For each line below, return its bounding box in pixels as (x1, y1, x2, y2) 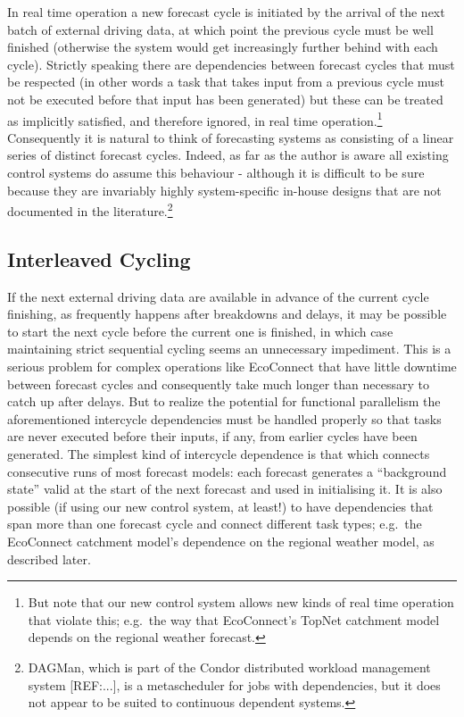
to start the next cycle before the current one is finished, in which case (7, 321, 394, 340)
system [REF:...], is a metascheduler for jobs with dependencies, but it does (28, 675, 441, 694)
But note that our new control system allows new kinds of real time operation (28, 593, 454, 612)
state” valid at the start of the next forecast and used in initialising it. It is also (7, 479, 443, 498)
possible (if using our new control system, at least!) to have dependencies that (7, 496, 434, 515)
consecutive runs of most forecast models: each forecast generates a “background (7, 462, 447, 480)
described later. (7, 549, 91, 568)
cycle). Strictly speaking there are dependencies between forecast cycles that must (7, 54, 455, 73)
